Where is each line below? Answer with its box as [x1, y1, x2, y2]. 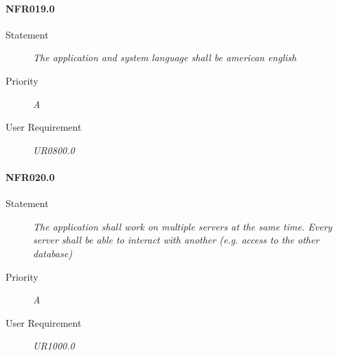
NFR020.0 [5, 169, 55, 184]
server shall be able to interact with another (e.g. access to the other [33, 233, 319, 247]
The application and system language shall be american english [33, 50, 297, 65]
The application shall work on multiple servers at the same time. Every [33, 219, 333, 233]
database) [33, 246, 72, 260]
